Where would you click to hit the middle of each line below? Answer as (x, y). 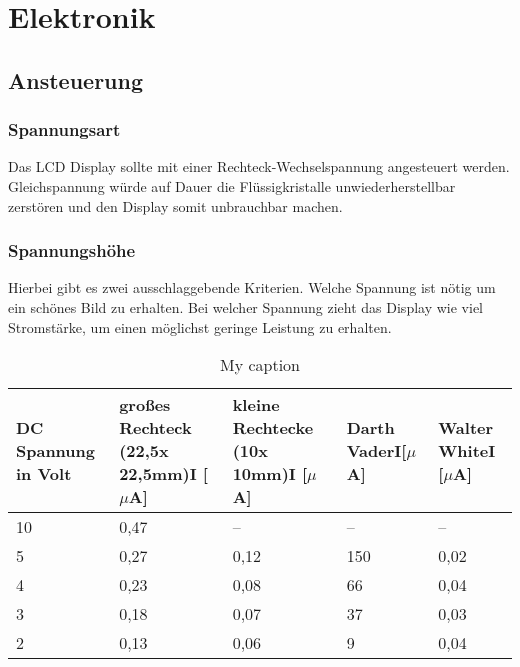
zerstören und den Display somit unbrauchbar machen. (175, 205)
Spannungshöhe (72, 250)
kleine (256, 405)
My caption (260, 365)
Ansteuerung (76, 79)
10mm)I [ (270, 474)
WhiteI (467, 451)
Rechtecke (273, 428)
